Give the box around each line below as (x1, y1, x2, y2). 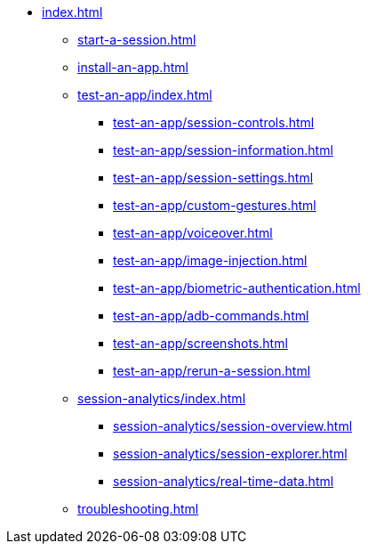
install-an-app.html (77, 60, 188, 75)
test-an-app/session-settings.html (113, 170, 314, 185)
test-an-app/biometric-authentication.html (113, 280, 361, 296)
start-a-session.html (77, 32, 196, 47)
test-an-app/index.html (77, 87, 212, 102)
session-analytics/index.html (77, 391, 246, 406)
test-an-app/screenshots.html (113, 336, 288, 351)
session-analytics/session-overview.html (113, 418, 353, 434)
